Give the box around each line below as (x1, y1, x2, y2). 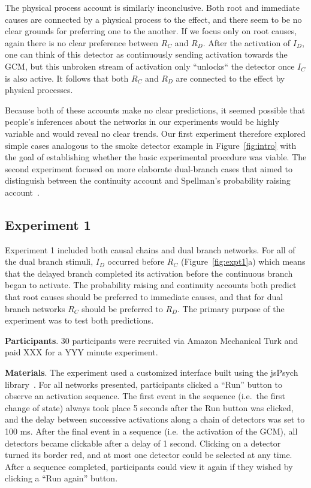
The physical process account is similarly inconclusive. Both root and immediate (5, 1, 300, 13)
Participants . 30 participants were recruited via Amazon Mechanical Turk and (5, 334, 298, 346)
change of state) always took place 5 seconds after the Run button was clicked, (5, 401, 294, 414)
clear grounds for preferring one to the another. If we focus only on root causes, (5, 25, 297, 37)
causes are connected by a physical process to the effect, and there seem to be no (5, 13, 302, 25)
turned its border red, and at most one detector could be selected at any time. (5, 448, 292, 461)
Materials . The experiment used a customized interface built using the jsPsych (5, 366, 298, 379)
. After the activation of (203, 36, 291, 49)
